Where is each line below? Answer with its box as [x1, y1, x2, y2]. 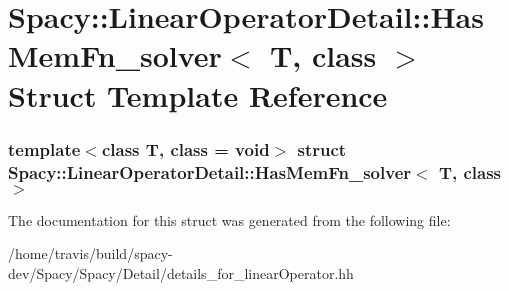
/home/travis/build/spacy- [8, 243, 173, 264]
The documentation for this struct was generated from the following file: [8, 209, 451, 230]
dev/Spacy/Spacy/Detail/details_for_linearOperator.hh [8, 263, 354, 284]
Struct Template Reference [8, 74, 388, 115]
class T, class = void [101, 136, 270, 161]
